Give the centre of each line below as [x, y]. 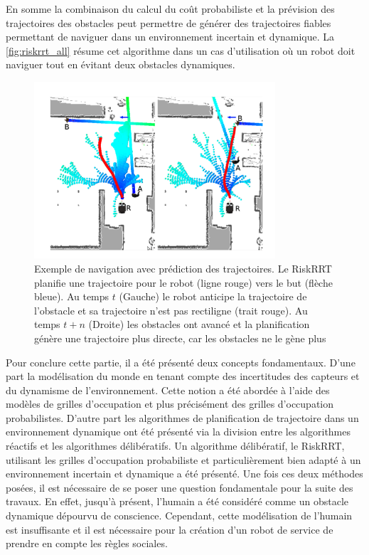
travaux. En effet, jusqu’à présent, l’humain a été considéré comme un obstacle [177, 501]
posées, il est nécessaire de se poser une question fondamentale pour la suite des [180, 487]
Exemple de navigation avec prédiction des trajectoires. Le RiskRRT [183, 268]
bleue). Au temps [72, 296]
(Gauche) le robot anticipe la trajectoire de [213, 296]
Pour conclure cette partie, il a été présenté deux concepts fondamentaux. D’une [181, 362]
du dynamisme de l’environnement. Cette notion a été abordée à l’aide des [168, 390]
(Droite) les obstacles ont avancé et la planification [199, 324]
